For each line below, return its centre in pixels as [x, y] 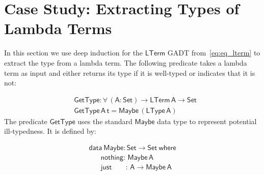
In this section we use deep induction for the [74, 53]
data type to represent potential [207, 121]
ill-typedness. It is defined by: [50, 131]
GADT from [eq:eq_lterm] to [214, 53]
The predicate [26, 121]
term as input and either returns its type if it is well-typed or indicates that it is [130, 72]
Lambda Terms [58, 28]
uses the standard [105, 121]
